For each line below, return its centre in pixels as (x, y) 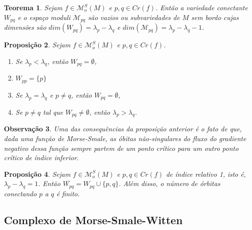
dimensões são (25, 27)
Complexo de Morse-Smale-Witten (93, 220)
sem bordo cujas (215, 17)
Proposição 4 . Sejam (37, 174)
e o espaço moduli (44, 17)
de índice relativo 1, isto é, (206, 174)
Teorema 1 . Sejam (33, 7)
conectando (20, 194)
